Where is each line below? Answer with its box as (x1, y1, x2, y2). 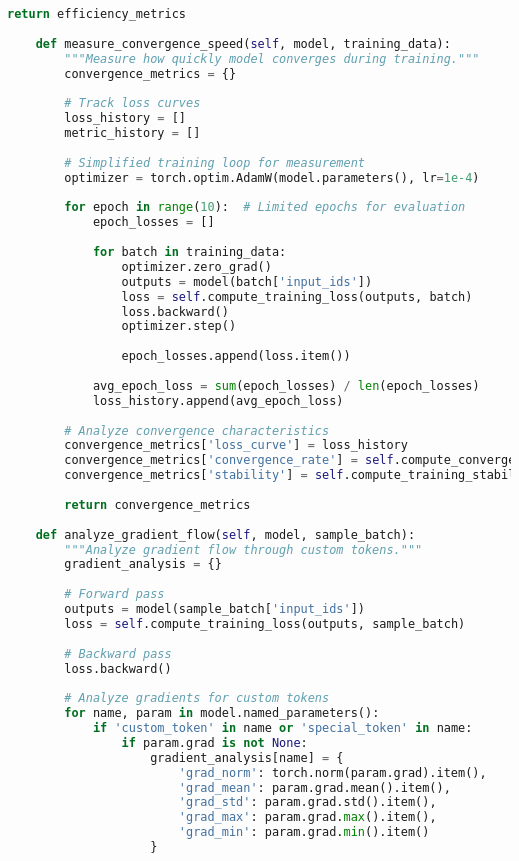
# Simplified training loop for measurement (64, 155, 365, 170)
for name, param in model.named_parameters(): (64, 706, 380, 721)
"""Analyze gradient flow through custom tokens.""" (64, 542, 423, 557)
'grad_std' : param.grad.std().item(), (178, 795, 437, 810)
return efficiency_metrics (7, 7, 186, 21)
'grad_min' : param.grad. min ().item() (178, 825, 430, 840)
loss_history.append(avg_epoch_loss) (92, 393, 344, 408)
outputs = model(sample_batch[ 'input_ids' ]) (64, 602, 365, 616)
